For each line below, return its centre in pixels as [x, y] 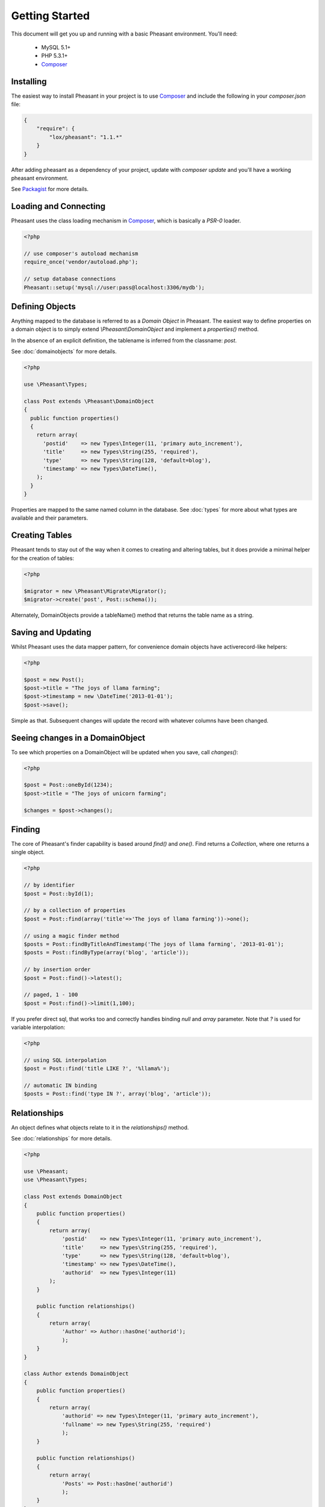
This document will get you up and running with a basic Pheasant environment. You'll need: [124, 34]
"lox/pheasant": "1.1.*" [86, 137]
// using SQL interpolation [65, 1060]
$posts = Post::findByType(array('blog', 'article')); [106, 953]
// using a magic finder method [72, 936]
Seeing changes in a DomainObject [78, 738]
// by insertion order [57, 970]
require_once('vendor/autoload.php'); [81, 262]
